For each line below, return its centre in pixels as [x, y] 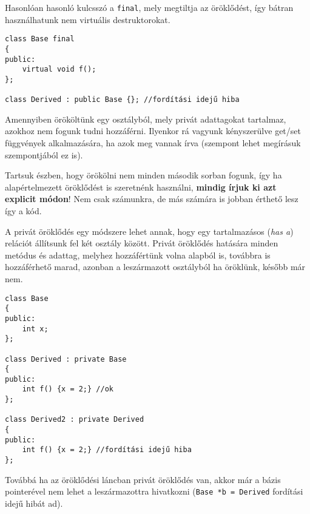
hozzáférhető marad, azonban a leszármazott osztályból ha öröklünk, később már [155, 267]
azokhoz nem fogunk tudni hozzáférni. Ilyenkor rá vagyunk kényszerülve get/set [153, 131]
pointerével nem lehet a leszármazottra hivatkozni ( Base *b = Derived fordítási [154, 491]
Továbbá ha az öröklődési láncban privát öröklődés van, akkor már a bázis [143, 479]
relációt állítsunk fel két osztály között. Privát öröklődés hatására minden [142, 243]
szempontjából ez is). [44, 154]
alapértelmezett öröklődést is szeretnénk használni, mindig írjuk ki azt [141, 187]
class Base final [40, 39]
